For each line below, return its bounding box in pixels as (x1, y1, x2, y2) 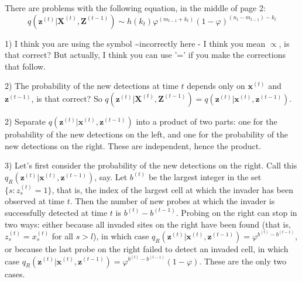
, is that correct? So (31, 92, 102, 104)
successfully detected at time (5, 206, 108, 218)
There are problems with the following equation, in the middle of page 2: (5, 2, 266, 13)
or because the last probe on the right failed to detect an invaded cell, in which (5, 243, 289, 255)
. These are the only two (199, 255, 287, 267)
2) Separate (5, 115, 46, 127)
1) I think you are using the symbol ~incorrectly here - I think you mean (5, 37, 266, 49)
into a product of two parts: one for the (136, 115, 277, 127)
